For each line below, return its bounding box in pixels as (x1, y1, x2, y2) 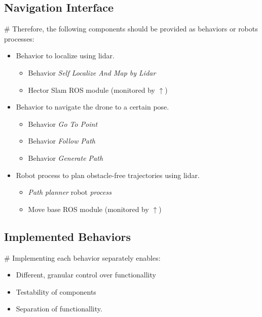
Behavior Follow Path (28, 135, 95, 146)
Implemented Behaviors (4, 228, 131, 244)
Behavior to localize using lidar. (16, 50, 115, 61)
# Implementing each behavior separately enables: (4, 252, 161, 263)
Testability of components (16, 286, 96, 297)
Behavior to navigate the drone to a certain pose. (16, 101, 169, 112)
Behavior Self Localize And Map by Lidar (28, 67, 156, 78)
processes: (4, 33, 34, 44)
